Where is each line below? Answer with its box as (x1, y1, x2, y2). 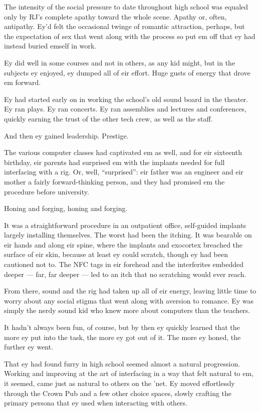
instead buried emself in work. (4, 40, 97, 51)
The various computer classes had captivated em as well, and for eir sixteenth (4, 147, 242, 157)
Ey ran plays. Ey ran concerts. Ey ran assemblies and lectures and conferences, (4, 103, 246, 114)
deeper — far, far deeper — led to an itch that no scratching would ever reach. (4, 268, 246, 279)
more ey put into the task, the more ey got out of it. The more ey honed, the (4, 331, 241, 342)
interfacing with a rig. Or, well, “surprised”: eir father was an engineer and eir (4, 166, 243, 177)
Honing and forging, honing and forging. (4, 203, 128, 213)
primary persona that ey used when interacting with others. (4, 397, 188, 408)
